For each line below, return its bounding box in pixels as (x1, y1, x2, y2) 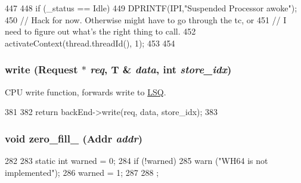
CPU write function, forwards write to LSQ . (5, 85, 166, 98)
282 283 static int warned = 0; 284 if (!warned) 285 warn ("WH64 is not (5, 154, 268, 166)
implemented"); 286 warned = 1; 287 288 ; (5, 166, 159, 178)
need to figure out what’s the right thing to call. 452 (5, 25, 196, 38)
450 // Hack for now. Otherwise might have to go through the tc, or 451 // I (5, 13, 287, 26)
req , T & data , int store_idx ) (90, 62, 232, 77)
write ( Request (5, 62, 78, 77)
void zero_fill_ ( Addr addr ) (5, 131, 142, 145)
